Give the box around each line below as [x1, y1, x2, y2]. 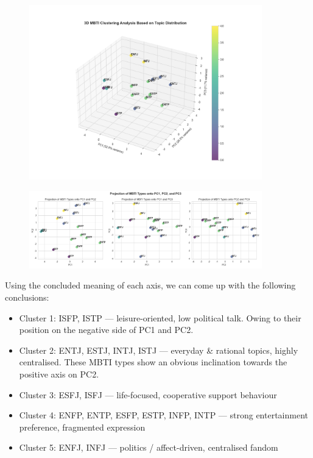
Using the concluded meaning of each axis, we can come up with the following [5, 279, 296, 292]
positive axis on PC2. [19, 368, 99, 380]
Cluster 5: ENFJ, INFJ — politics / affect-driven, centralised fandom [19, 441, 278, 454]
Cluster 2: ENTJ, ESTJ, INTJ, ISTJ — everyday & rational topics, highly [19, 343, 298, 356]
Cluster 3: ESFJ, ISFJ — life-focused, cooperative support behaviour [19, 388, 277, 401]
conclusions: [5, 291, 49, 304]
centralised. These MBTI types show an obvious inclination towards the [19, 356, 287, 368]
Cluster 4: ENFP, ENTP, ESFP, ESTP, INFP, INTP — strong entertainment [19, 409, 309, 421]
